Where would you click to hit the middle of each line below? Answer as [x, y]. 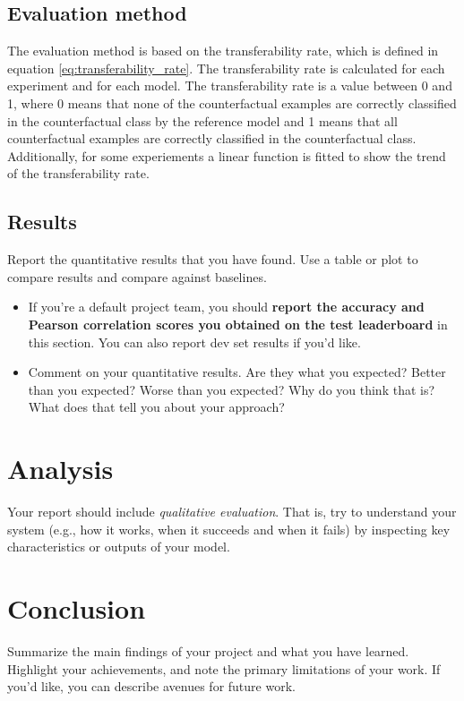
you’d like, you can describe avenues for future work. [151, 686]
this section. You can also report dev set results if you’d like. [194, 342]
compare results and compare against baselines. [137, 276]
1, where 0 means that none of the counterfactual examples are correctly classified [232, 103]
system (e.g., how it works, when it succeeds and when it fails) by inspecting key [229, 529]
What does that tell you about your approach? [156, 407]
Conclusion [77, 608]
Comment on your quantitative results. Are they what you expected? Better [237, 372]
